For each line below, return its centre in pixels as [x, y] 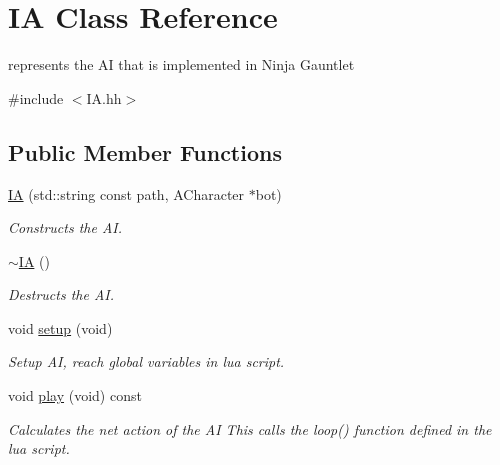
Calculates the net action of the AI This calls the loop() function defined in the [250, 428]
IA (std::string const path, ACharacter [126, 193]
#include [36, 97]
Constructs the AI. [65, 227]
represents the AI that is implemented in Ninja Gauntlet [181, 64]
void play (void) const [75, 395]
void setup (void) [60, 327]
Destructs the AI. [61, 294]
